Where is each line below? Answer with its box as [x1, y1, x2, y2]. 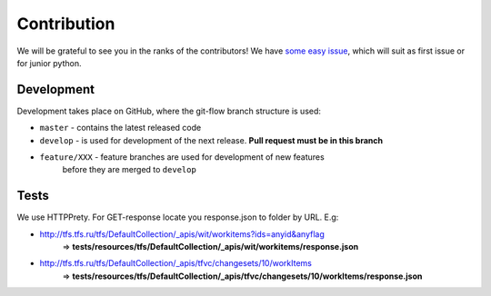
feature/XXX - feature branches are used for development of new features [39, 152, 325, 163]
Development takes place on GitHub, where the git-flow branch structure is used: [16, 105, 322, 116]
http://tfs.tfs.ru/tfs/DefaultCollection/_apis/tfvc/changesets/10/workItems [39, 258, 313, 269]
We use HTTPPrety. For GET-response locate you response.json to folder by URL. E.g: [16, 212, 339, 222]
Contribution [16, 14, 115, 34]
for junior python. [16, 57, 82, 68]
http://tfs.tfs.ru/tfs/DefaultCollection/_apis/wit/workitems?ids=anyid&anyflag [39, 228, 325, 240]
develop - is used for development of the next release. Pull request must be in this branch [39, 134, 384, 145]
